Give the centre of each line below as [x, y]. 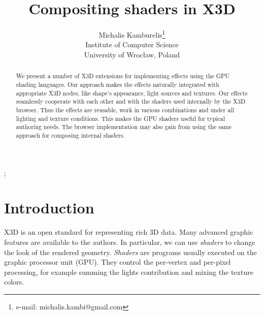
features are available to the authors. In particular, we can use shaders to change [130, 242]
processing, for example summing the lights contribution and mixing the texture [129, 272]
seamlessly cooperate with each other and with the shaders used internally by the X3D [130, 101]
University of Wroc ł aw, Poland [132, 54]
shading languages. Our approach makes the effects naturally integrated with [118, 85]
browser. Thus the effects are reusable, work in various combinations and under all [125, 109]
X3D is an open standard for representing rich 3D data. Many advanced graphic [129, 232]
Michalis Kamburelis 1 [132, 34]
